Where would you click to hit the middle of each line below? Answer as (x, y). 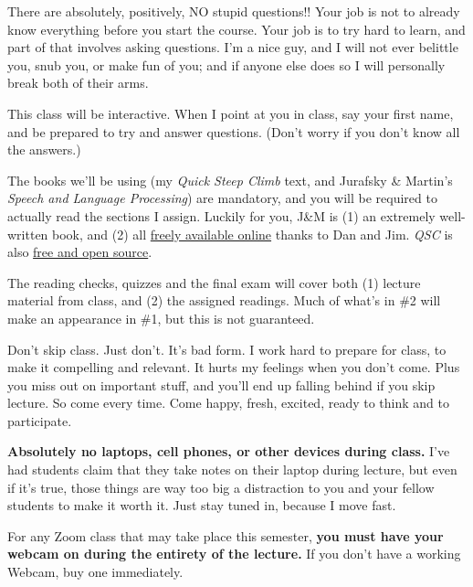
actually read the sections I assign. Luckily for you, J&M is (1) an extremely (221, 215)
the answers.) (44, 149)
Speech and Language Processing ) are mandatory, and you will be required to (222, 198)
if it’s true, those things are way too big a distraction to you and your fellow (221, 487)
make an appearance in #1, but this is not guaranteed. (161, 318)
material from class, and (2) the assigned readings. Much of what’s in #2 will (224, 300)
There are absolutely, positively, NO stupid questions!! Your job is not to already (234, 11)
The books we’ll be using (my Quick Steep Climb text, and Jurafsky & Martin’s (230, 180)
